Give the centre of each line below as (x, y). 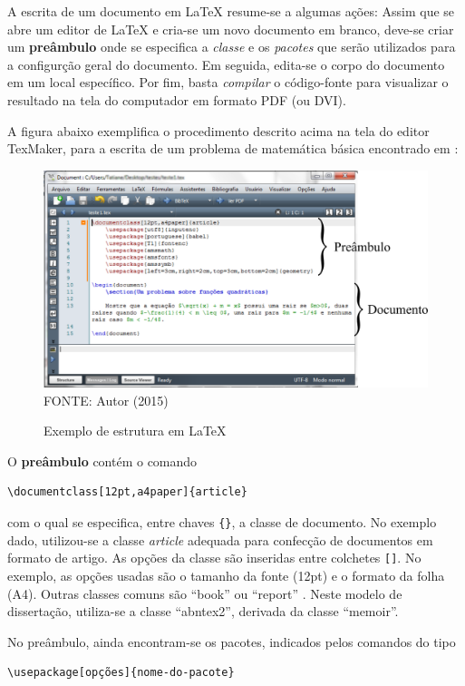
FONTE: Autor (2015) (106, 400)
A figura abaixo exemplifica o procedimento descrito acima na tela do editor (218, 130)
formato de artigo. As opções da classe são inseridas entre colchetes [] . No (214, 558)
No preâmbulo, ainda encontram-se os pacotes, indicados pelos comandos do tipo (232, 641)
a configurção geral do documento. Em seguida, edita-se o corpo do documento (226, 64)
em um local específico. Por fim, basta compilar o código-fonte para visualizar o (228, 82)
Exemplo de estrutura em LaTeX (135, 431)
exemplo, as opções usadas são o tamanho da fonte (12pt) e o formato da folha (226, 575)
